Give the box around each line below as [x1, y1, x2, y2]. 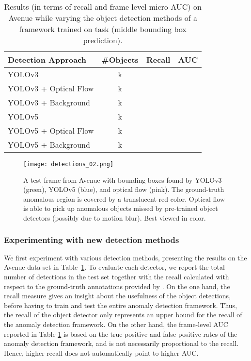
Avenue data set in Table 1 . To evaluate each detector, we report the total [4, 262, 225, 272]
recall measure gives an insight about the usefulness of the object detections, [4, 291, 231, 301]
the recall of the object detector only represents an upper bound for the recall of [4, 309, 242, 320]
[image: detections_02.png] [23, 161, 114, 168]
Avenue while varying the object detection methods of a [8, 12, 197, 23]
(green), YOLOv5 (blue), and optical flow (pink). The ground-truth [23, 184, 224, 194]
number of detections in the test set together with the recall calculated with [4, 272, 229, 282]
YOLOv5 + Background [8, 139, 90, 150]
